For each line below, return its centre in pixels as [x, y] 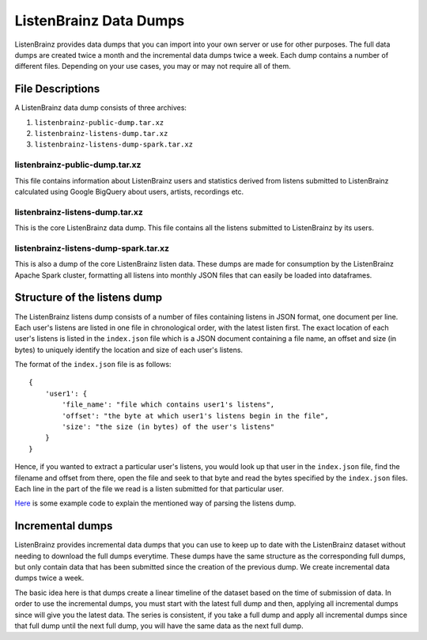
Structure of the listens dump [88, 298]
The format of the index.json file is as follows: [93, 365]
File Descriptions [57, 89]
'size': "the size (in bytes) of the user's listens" [168, 427]
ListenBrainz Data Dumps [100, 21]
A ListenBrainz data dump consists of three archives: [101, 108]
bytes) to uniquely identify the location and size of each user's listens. [129, 350]
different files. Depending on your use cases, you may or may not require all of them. [153, 66]
